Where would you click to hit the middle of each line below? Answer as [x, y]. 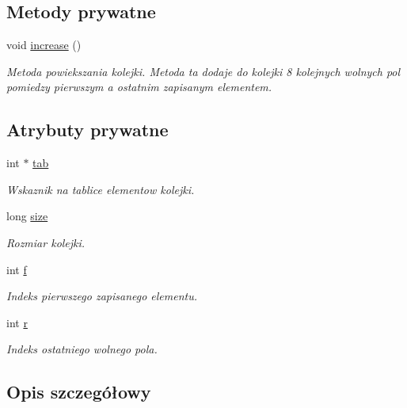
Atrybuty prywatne [87, 130]
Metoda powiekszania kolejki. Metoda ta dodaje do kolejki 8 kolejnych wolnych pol [203, 71]
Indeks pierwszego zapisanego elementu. [102, 296]
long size [27, 216]
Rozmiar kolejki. [46, 242]
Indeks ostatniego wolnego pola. [82, 349]
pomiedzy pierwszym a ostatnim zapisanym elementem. [139, 87]
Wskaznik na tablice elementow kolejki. [101, 189]
